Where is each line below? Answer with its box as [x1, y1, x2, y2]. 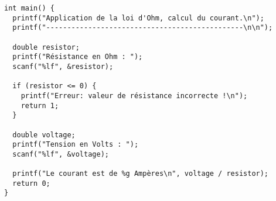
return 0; [12, 179, 50, 188]
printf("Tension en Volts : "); [12, 140, 139, 149]
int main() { [4, 4, 54, 12]
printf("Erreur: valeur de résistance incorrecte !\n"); [21, 91, 248, 100]
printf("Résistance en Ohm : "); [12, 53, 143, 61]
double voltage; [12, 130, 76, 139]
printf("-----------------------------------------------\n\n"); [12, 23, 273, 32]
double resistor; [12, 43, 80, 51]
